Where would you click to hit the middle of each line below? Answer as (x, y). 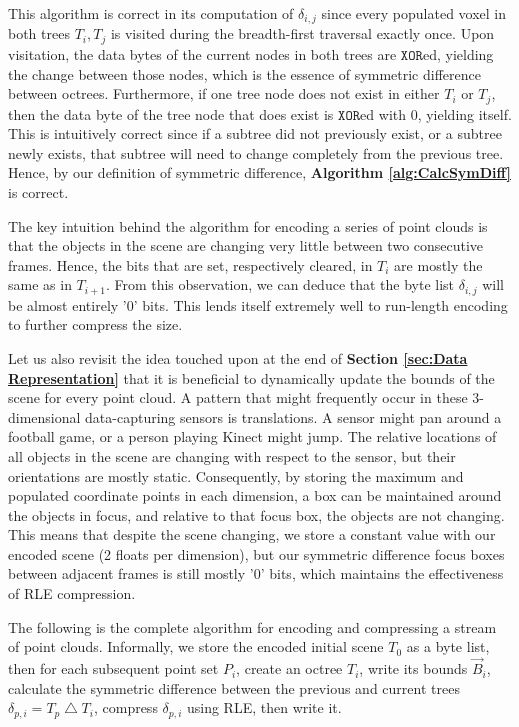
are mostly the (438, 264)
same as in (40, 284)
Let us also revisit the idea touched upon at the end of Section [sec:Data (238, 357)
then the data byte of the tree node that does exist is (171, 113)
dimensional (44, 416)
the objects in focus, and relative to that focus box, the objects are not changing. (256, 514)
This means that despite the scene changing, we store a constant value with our (252, 534)
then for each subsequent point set (113, 668)
